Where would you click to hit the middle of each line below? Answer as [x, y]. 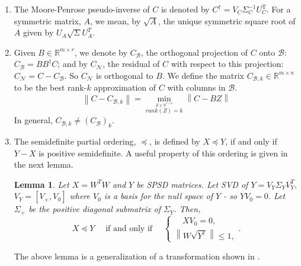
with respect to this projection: [227, 64]
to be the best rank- [50, 87]
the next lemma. [44, 164]
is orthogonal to [125, 75]
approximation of [125, 87]
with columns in [196, 87]
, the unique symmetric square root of [227, 20]
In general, [33, 120]
